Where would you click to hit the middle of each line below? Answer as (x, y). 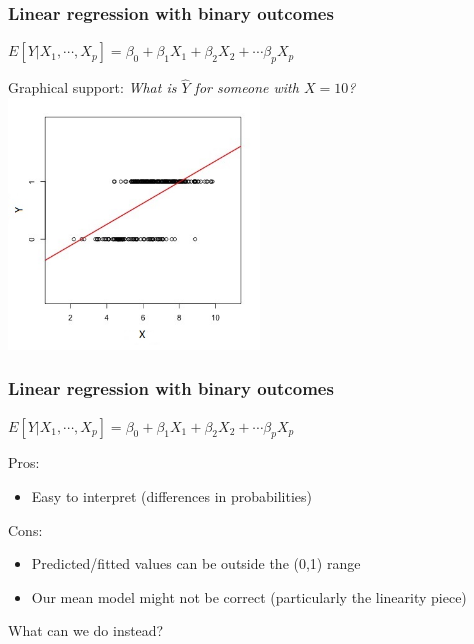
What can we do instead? (86, 630)
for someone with (246, 87)
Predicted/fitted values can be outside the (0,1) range (196, 563)
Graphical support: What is (92, 87)
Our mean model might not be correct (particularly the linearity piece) (249, 596)
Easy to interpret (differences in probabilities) (172, 496)
